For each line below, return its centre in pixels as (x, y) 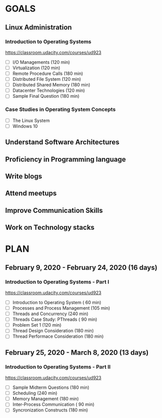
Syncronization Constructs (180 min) (50, 410)
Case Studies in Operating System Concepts (60, 109)
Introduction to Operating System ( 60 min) (57, 302)
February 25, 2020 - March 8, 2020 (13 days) (77, 353)
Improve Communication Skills (54, 211)
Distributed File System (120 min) (47, 79)
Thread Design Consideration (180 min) (53, 331)
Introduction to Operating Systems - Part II (58, 367)
